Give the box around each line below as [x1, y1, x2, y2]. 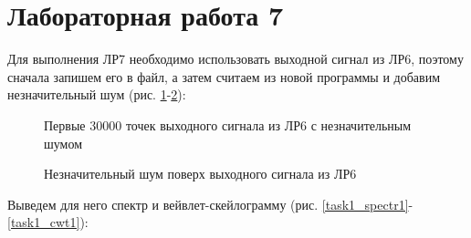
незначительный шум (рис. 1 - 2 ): [7, 85, 186, 104]
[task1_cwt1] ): [7, 212, 89, 232]
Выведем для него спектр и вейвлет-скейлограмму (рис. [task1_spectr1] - [7, 194, 413, 213]
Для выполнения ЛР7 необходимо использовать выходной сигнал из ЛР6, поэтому [7, 49, 464, 68]
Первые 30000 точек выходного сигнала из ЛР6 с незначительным [44, 115, 412, 134]
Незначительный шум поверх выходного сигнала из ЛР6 [44, 164, 357, 183]
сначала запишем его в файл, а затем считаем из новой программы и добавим [7, 67, 440, 86]
